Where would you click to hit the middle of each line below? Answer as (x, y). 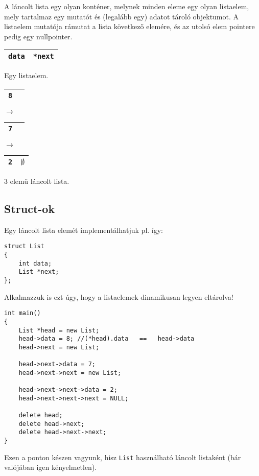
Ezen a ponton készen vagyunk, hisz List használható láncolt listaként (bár (123, 457)
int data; (35, 263)
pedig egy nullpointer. (38, 36)
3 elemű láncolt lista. (37, 181)
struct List (24, 246)
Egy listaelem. (26, 75)
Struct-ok (30, 208)
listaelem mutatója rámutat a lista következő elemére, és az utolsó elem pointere (129, 26)
